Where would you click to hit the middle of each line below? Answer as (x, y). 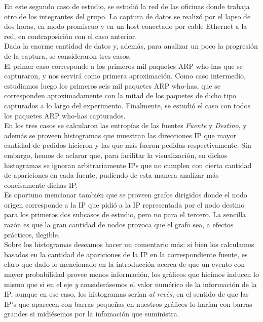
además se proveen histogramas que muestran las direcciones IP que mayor (120, 135)
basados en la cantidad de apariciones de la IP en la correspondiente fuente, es (126, 254)
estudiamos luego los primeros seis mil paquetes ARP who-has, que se (112, 85)
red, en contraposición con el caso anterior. (71, 36)
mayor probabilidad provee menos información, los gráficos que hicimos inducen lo (131, 274)
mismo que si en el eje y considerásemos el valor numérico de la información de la (130, 284)
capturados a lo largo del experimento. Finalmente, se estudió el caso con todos (127, 105)
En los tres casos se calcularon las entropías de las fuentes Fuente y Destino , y (125, 125)
